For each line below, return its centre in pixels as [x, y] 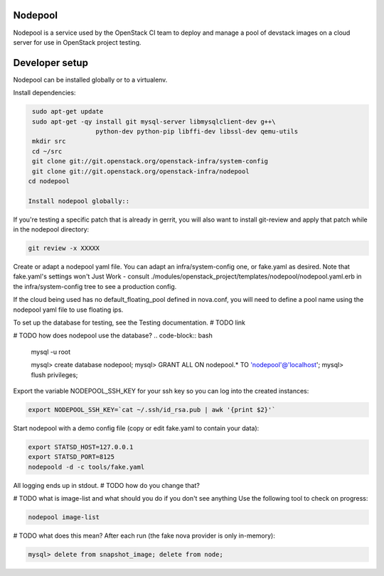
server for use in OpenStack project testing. [77, 42]
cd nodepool [49, 181]
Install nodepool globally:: [79, 201]
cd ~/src [47, 151]
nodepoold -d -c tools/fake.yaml [86, 467]
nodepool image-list [64, 517]
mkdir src [49, 141]
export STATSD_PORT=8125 [71, 457]
